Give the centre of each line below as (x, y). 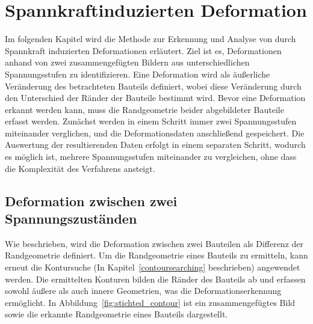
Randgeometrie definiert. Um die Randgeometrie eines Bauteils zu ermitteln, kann (156, 255)
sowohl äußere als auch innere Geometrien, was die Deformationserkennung (143, 291)
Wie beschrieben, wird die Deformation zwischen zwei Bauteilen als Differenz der (154, 243)
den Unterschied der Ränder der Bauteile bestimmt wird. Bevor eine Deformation (155, 98)
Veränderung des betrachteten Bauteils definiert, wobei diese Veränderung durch (153, 86)
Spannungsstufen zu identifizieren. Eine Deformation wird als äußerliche (138, 74)
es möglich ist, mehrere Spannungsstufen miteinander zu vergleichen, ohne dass (151, 157)
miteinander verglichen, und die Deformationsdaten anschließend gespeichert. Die (155, 133)
